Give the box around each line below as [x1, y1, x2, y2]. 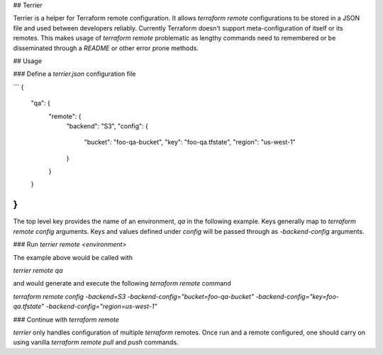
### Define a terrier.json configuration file [13, 69, 136, 78]
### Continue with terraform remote [13, 315, 120, 324]
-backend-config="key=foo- [255, 292, 340, 300]
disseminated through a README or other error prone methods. [13, 43, 199, 52]
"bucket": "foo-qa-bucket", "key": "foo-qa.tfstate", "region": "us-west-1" [84, 138, 296, 147]
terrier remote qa [13, 266, 63, 274]
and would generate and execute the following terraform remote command [13, 279, 232, 288]
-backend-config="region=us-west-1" [45, 302, 157, 311]
